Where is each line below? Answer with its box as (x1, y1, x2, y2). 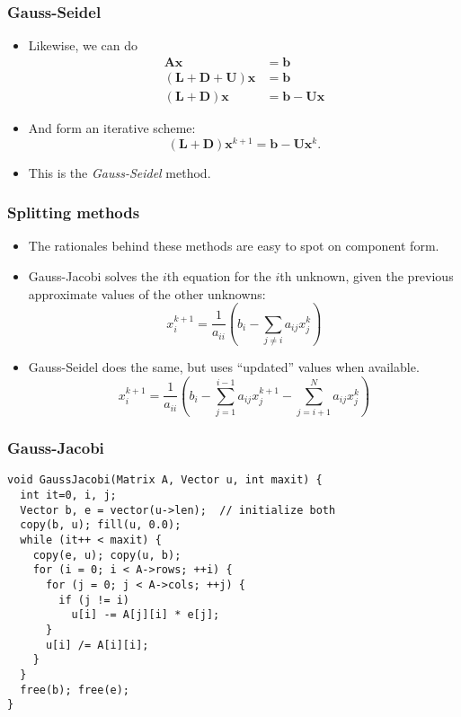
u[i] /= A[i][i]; (45, 638, 149, 651)
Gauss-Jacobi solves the (28, 266, 159, 285)
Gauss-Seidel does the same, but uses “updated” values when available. (28, 357, 420, 376)
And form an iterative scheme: (28, 118, 196, 137)
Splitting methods (7, 201, 140, 224)
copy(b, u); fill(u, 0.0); (20, 518, 182, 532)
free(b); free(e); (20, 683, 130, 696)
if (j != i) (58, 593, 130, 606)
